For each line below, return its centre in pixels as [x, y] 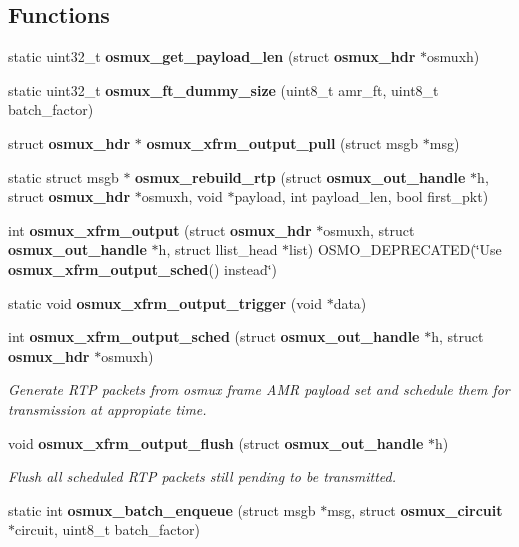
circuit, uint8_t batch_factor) [107, 529]
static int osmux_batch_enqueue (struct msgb [162, 509]
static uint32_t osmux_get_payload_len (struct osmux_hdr [212, 56]
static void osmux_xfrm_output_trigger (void [165, 302]
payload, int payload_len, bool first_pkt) [361, 196]
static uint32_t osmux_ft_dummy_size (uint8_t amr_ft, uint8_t [223, 89]
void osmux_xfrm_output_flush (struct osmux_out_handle [216, 442]
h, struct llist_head [218, 249]
